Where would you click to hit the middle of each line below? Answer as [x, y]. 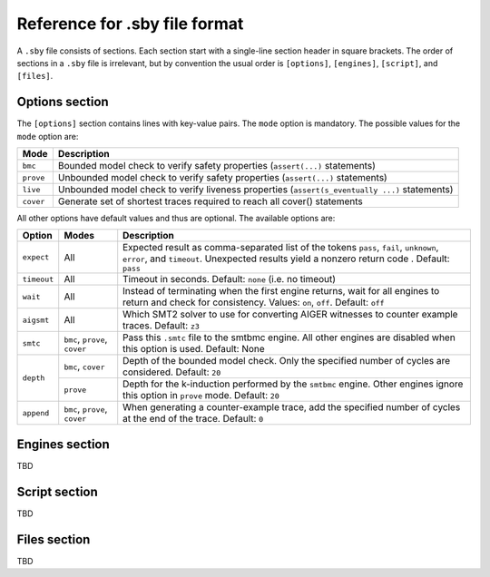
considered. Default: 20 [172, 372]
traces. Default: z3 [161, 326]
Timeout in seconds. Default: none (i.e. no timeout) [229, 279]
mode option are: [48, 136]
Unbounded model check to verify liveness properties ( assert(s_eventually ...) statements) [255, 190]
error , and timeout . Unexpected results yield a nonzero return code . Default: [286, 259]
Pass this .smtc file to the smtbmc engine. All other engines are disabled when [289, 337]
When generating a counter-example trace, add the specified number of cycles [292, 407]
